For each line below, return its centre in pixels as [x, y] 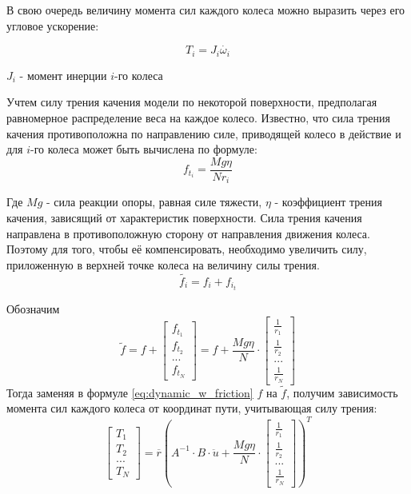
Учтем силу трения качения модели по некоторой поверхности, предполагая [192, 102]
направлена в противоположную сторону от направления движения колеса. [188, 233]
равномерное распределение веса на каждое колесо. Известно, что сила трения [198, 118]
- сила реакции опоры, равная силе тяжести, [154, 202]
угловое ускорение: [53, 25]
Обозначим [33, 308]
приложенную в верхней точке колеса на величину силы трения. [163, 264]
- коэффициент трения [328, 202]
